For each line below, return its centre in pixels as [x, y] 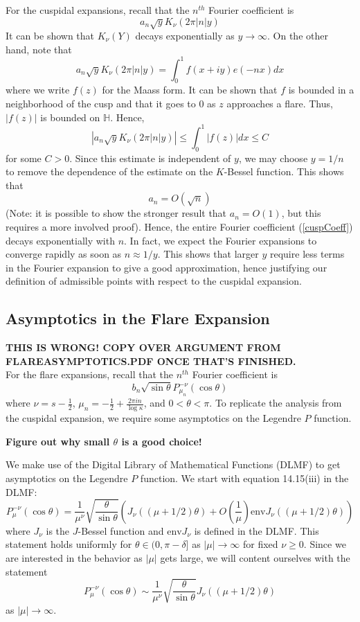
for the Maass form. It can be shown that [190, 90]
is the [58, 530]
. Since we [325, 544]
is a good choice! [162, 441]
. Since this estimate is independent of [150, 158]
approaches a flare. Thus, [280, 104]
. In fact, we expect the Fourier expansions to [220, 240]
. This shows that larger [208, 254]
